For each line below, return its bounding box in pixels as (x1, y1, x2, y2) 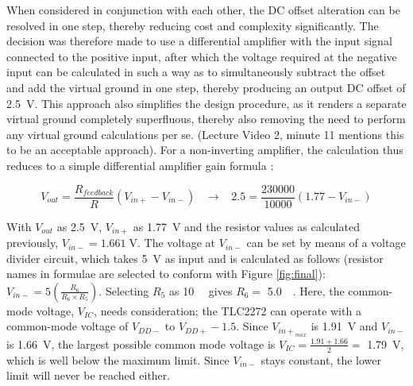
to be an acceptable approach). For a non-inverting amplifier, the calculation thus (6, 141, 403, 158)
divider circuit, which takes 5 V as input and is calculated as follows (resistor (6, 249, 384, 266)
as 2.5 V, (56, 218, 102, 234)
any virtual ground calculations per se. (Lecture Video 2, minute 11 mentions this (6, 125, 404, 142)
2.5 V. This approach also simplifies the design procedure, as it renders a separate (6, 95, 407, 111)
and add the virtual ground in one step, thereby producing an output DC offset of (6, 79, 406, 95)
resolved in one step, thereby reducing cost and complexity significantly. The (6, 17, 379, 33)
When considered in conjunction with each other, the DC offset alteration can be (6, 2, 400, 17)
